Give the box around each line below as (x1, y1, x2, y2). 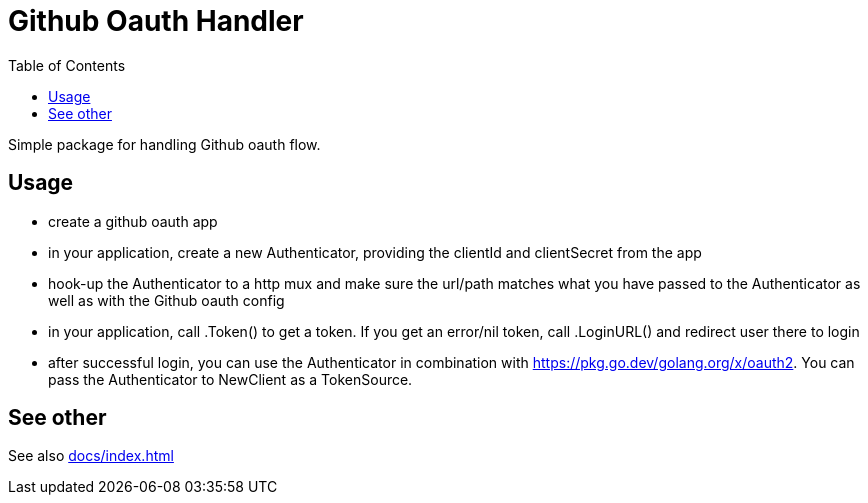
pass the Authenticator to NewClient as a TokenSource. (48, 370, 413, 388)
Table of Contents (8, 56, 126, 74)
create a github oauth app (48, 212, 218, 230)
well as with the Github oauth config (48, 291, 285, 309)
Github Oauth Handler (8, 4, 304, 38)
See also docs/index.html (8, 447, 174, 465)
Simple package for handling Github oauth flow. (8, 135, 321, 153)
